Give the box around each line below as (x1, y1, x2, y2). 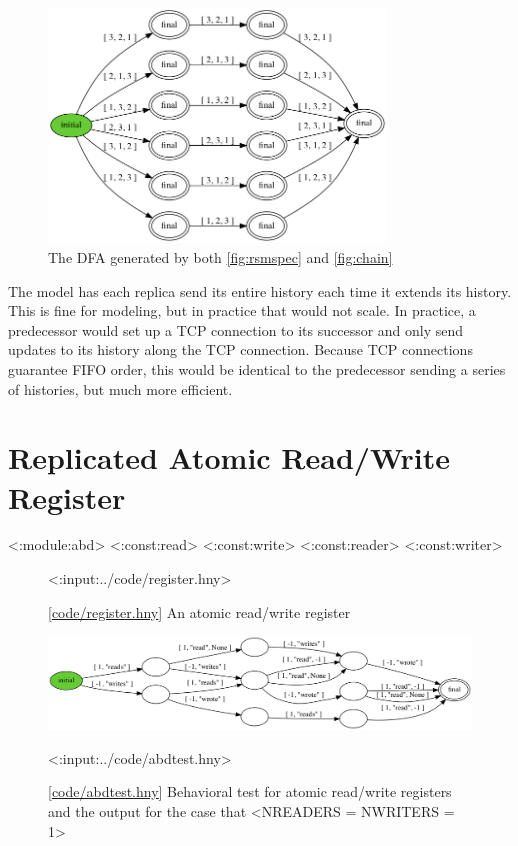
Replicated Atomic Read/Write (8, 437, 451, 478)
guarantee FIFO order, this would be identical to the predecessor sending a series (8, 358, 506, 379)
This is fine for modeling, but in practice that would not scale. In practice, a (8, 300, 476, 321)
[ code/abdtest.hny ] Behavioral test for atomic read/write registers (48, 781, 452, 802)
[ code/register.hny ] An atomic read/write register (48, 601, 351, 622)
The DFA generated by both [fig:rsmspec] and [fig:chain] (48, 246, 393, 267)
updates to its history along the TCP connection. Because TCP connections (8, 339, 473, 360)
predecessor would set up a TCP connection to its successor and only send (8, 319, 464, 340)
